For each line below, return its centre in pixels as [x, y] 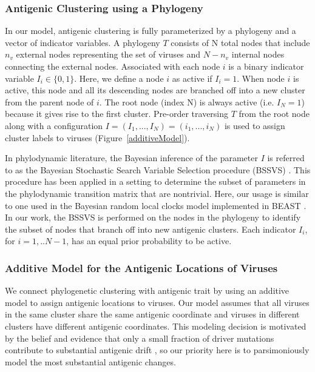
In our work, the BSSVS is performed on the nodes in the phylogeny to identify [153, 217]
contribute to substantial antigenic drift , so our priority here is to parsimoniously [157, 350]
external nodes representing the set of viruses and [108, 54]
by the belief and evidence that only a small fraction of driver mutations [140, 338]
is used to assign [255, 125]
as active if [192, 78]
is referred [286, 158]
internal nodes [258, 54]
